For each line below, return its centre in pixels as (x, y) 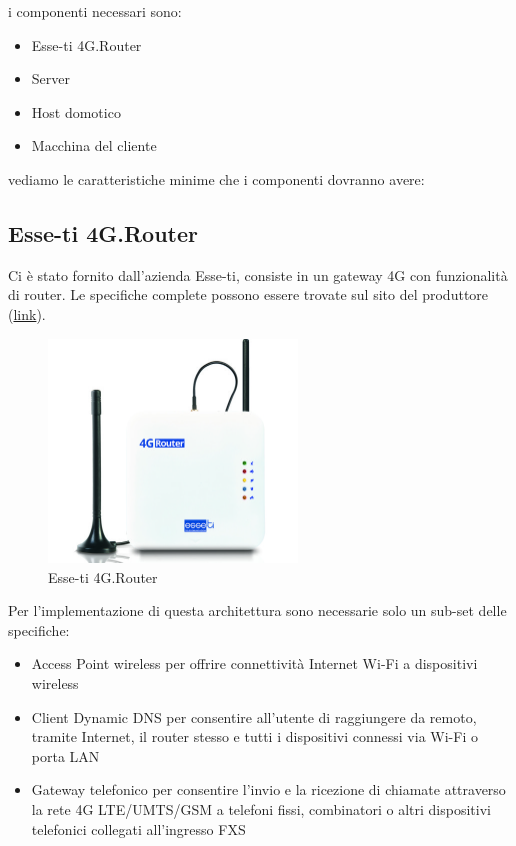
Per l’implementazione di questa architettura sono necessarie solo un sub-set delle (257, 610)
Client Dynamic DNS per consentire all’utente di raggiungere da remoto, (254, 716)
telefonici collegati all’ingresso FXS (138, 828)
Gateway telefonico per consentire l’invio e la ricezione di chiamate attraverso (268, 789)
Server (50, 78)
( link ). (27, 313)
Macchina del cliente (94, 145)
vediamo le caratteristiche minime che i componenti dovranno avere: (216, 178)
